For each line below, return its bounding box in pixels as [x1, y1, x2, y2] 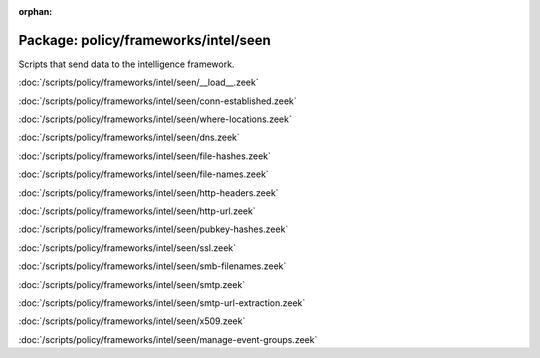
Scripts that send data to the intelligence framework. [18, 58, 235, 70]
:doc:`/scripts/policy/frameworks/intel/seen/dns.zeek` [18, 131, 240, 144]
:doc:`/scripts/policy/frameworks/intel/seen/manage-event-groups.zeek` [18, 333, 318, 345]
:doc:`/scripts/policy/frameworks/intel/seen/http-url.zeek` [18, 205, 256, 217]
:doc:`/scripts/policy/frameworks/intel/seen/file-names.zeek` [18, 168, 269, 180]
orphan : [18, 6, 53, 17]
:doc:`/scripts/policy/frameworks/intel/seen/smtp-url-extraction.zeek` [18, 296, 306, 309]
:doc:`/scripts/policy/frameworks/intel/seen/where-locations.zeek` [18, 113, 292, 125]
